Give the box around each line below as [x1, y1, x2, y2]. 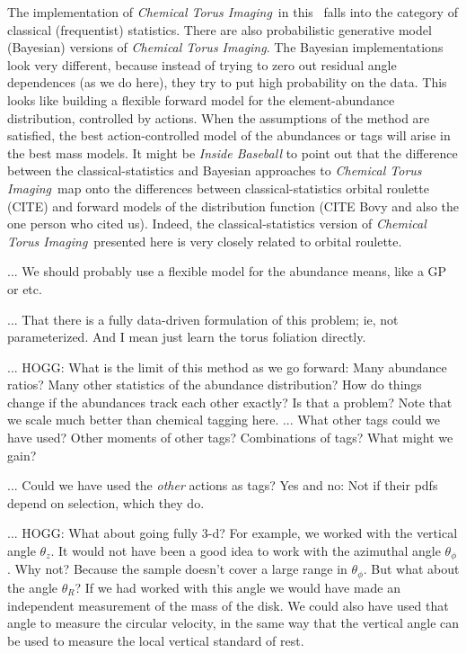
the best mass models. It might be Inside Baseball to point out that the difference [7, 143, 458, 162]
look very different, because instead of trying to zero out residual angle [7, 55, 397, 74]
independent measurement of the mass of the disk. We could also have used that [7, 595, 449, 614]
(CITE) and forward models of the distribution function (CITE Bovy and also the [7, 196, 460, 215]
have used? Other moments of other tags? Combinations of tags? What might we [7, 428, 453, 447]
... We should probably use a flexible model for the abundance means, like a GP [7, 262, 447, 281]
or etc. [7, 279, 42, 298]
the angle [7, 577, 57, 596]
